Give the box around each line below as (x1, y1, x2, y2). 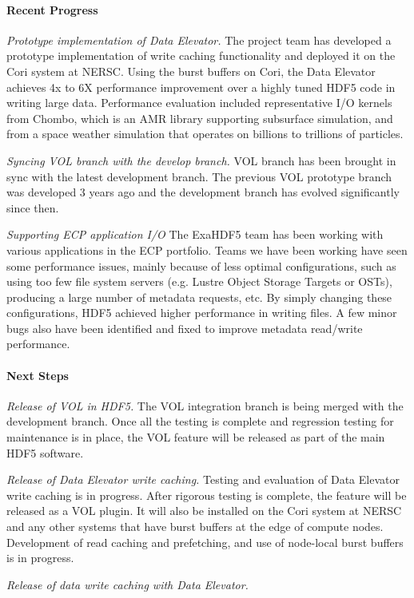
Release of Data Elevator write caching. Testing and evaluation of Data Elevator (6, 471, 400, 488)
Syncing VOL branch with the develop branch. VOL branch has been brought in (6, 152, 396, 168)
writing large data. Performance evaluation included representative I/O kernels (6, 94, 392, 111)
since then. (6, 199, 59, 216)
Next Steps (6, 366, 69, 383)
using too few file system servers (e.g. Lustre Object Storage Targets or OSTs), (6, 273, 392, 290)
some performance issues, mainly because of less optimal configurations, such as (6, 257, 396, 274)
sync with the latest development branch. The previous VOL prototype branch (6, 168, 392, 184)
